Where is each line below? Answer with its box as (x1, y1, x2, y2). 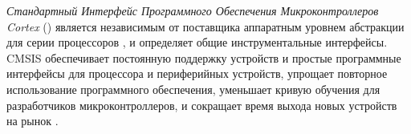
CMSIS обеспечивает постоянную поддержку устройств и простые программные (6, 49, 401, 66)
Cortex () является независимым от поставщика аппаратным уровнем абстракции (6, 18, 405, 35)
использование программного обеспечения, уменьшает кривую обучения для (6, 80, 380, 97)
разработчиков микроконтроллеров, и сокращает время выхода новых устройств (6, 96, 397, 113)
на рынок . (6, 112, 59, 129)
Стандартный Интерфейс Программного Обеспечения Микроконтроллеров (6, 2, 379, 18)
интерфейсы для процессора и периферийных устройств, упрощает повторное (6, 65, 388, 82)
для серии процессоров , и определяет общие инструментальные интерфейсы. (6, 34, 388, 51)
